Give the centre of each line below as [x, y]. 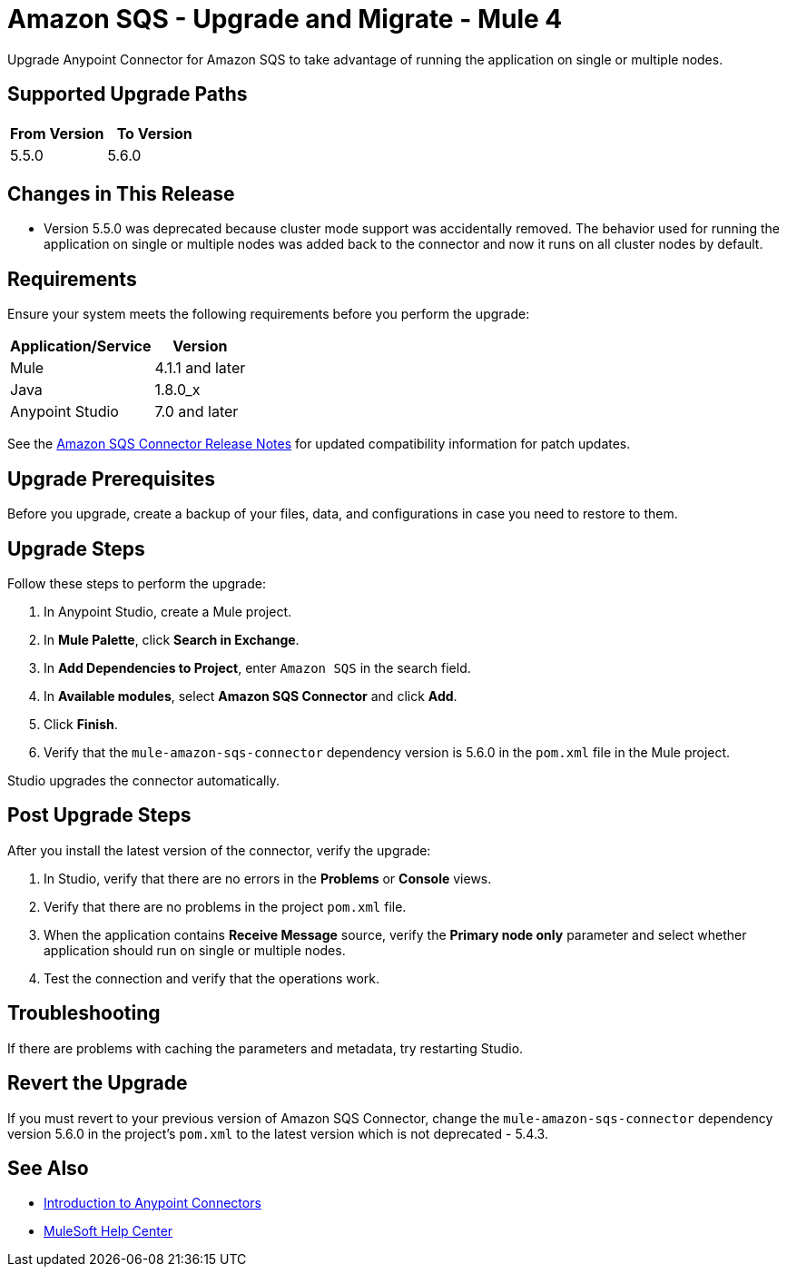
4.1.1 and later [200, 368]
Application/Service [81, 346]
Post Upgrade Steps [99, 815]
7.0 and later [197, 412]
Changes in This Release [121, 194]
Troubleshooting [84, 1013]
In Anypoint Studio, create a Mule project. [167, 611]
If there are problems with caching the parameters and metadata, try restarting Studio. [266, 1048]
